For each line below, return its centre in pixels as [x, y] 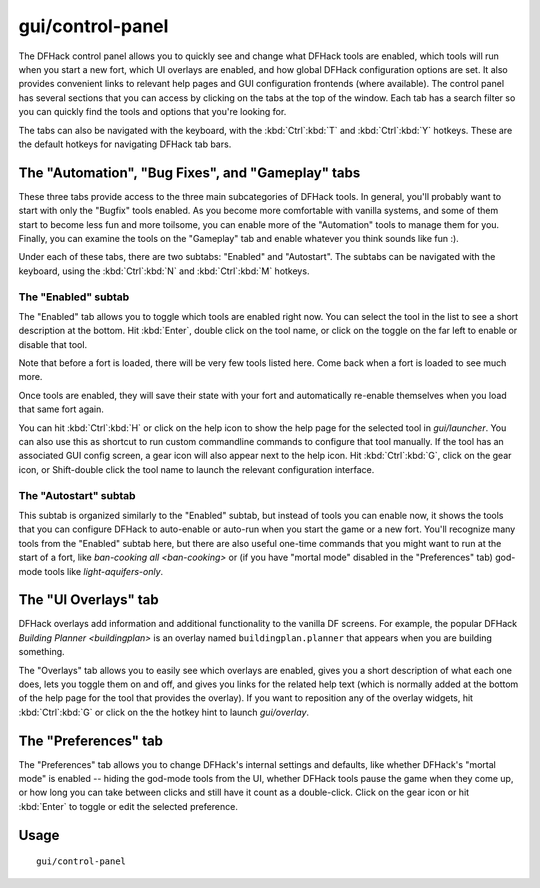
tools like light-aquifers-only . [104, 571]
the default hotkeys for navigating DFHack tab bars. [125, 144]
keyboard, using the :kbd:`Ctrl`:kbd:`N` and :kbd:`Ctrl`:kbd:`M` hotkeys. [164, 271]
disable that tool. [53, 344]
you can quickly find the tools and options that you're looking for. [152, 112]
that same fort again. [61, 409]
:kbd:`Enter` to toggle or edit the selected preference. [128, 806]
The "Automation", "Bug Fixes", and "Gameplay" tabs [189, 172]
